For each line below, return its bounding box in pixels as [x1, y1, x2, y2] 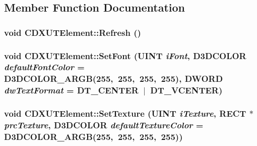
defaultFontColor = [4, 61, 85, 73]
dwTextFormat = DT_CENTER [4, 84, 139, 96]
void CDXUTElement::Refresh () [4, 26, 141, 38]
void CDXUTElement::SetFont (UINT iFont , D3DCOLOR [4, 49, 246, 62]
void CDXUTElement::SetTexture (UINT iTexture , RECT [4, 107, 246, 120]
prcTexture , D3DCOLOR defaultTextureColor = [4, 119, 204, 131]
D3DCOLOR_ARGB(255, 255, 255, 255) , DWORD [4, 72, 223, 85]
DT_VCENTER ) [150, 84, 223, 96]
